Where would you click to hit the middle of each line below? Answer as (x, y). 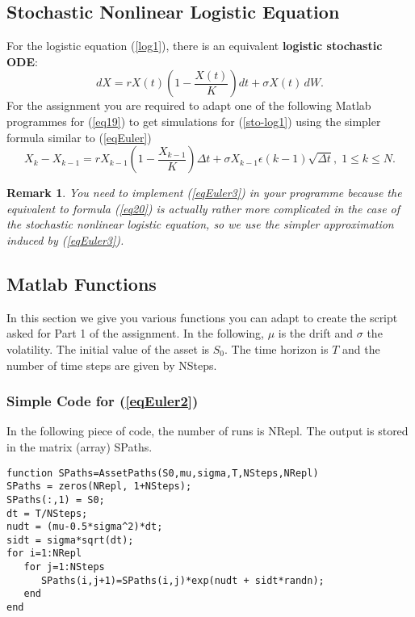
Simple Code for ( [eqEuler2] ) (103, 401)
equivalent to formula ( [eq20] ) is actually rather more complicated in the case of (203, 208)
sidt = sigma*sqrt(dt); (70, 540)
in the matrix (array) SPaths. (80, 446)
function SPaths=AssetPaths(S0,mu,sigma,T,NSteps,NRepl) (163, 473)
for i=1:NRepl (44, 554)
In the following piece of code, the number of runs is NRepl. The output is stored (207, 431)
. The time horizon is (277, 348)
